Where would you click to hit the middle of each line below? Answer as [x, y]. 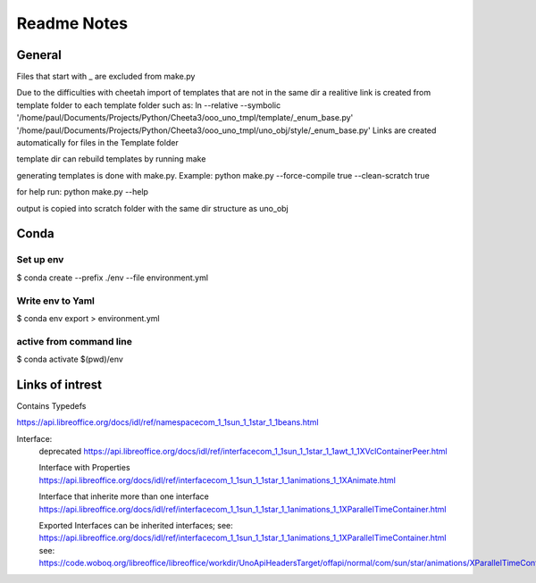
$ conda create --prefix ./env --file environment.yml [113, 278]
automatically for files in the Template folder [97, 143]
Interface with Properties [84, 468]
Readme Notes [72, 23]
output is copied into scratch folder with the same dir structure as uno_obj [153, 208]
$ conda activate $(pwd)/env [70, 359]
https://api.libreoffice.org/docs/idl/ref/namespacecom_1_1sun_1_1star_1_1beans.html [167, 422]
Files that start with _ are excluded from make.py [106, 77]
